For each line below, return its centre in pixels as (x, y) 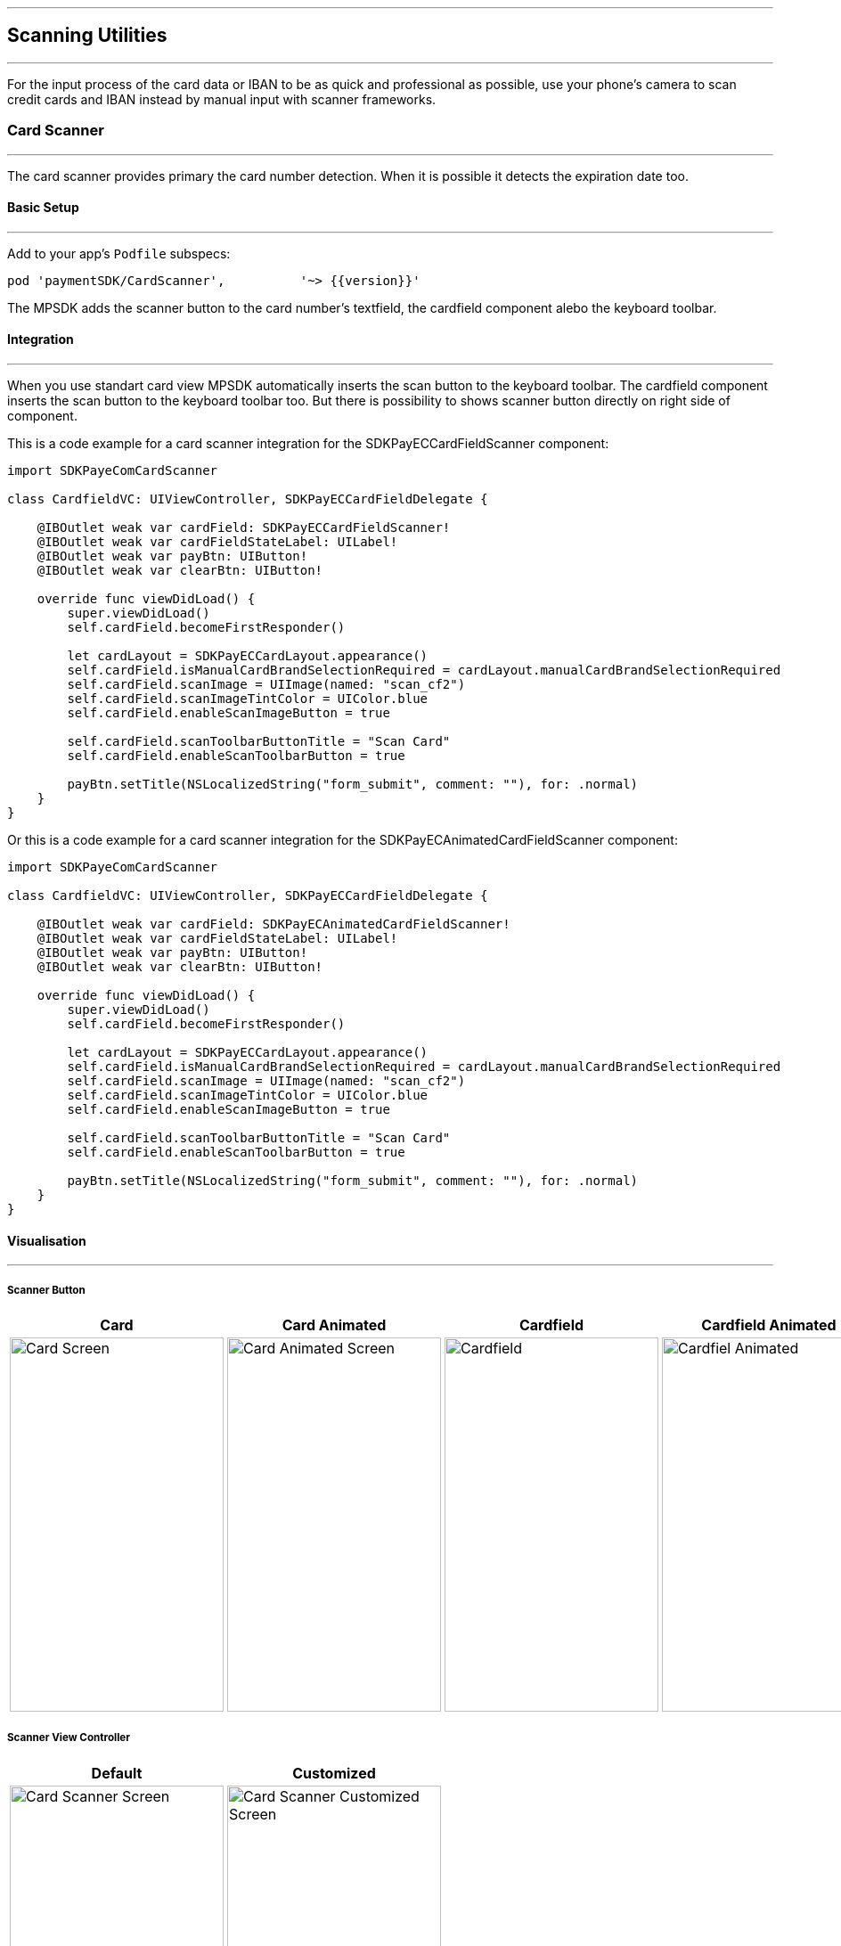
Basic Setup (43, 208)
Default (117, 1773)
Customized (334, 1773)
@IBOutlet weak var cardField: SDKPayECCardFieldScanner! (244, 528)
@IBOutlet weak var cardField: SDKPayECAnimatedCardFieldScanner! (274, 924)
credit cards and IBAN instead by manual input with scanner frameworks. (222, 99)
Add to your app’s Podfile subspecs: (119, 253)
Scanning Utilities (87, 36)
